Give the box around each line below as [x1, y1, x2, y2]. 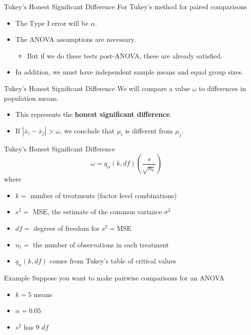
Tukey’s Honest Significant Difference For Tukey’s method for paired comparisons [4, 1, 247, 11]
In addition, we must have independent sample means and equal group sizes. [15, 67, 244, 77]
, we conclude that [60, 125, 115, 135]
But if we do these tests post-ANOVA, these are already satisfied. [27, 50, 222, 60]
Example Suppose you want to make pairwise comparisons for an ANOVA [4, 272, 225, 282]
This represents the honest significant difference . [15, 109, 172, 119]
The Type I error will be [15, 18, 89, 28]
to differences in [198, 83, 246, 93]
